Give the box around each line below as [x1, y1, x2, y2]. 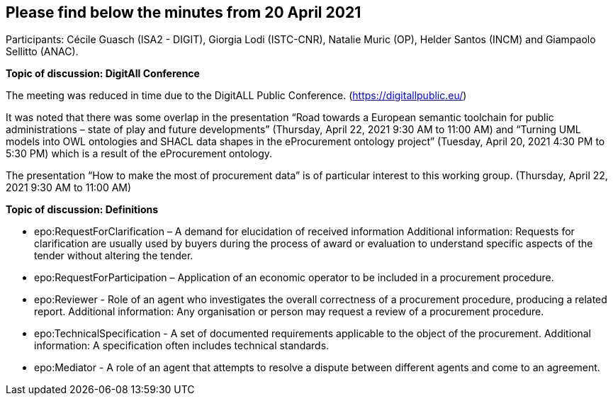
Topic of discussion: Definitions [6, 203, 159, 216]
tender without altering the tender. [34, 249, 193, 262]
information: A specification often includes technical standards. [34, 339, 330, 352]
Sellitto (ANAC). [6, 45, 79, 58]
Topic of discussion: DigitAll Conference [6, 67, 200, 80]
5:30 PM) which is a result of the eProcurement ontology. [6, 147, 273, 160]
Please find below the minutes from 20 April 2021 [6, 4, 361, 21]
